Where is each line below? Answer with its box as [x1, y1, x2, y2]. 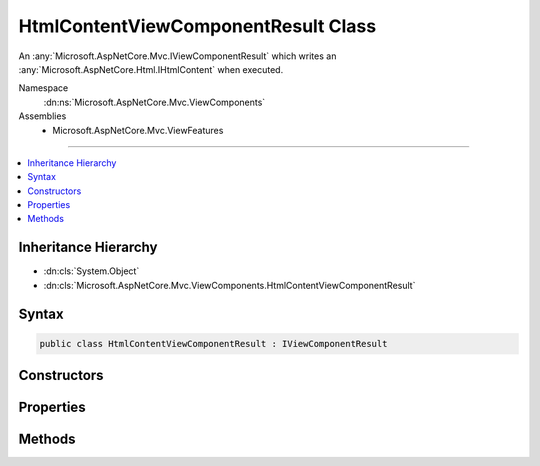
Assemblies [18, 110, 67, 122]
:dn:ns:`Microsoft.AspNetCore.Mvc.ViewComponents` [43, 96, 266, 108]
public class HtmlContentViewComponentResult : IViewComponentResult [39, 338, 388, 349]
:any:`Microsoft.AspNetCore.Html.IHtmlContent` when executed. [18, 63, 284, 75]
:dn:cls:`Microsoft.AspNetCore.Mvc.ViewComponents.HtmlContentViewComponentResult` [43, 279, 416, 291]
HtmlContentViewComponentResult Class [18, 15, 377, 37]
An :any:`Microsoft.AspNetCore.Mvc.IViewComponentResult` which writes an [18, 50, 337, 62]
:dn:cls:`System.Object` [43, 265, 140, 277]
